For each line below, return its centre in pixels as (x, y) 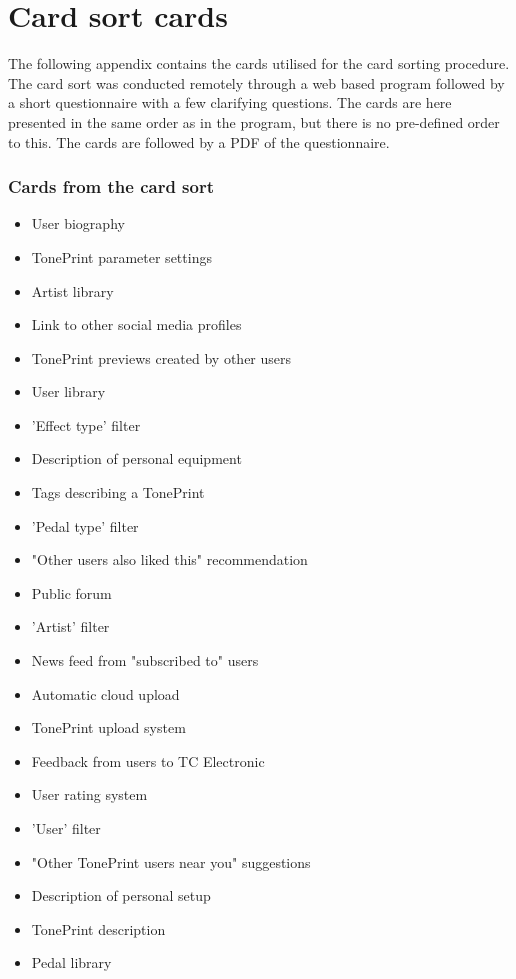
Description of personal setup (121, 895)
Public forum (71, 592)
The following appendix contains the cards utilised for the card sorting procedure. (259, 63)
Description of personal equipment (136, 458)
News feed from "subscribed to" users (145, 660)
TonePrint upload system (108, 727)
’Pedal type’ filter (85, 525)
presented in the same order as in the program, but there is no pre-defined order (254, 121)
